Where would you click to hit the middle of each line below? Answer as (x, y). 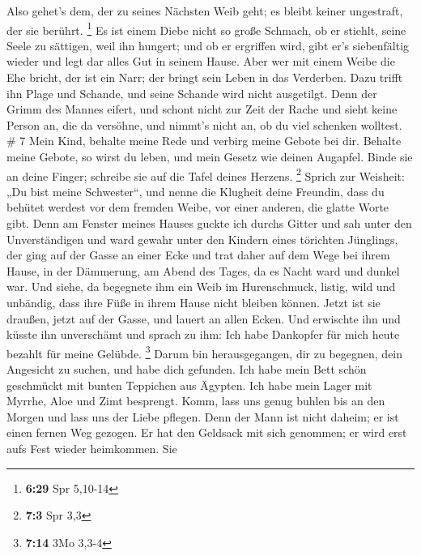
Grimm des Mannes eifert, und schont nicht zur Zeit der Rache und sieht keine (202, 109)
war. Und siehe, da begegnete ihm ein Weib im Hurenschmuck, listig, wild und (201, 287)
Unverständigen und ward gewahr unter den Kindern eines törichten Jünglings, (202, 239)
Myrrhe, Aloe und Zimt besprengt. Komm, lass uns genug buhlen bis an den (196, 401)
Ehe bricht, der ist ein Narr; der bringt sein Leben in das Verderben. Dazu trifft (205, 77)
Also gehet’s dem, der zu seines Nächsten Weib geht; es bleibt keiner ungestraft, (205, 11)
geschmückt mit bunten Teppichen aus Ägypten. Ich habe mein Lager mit (189, 385)
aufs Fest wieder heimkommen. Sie (92, 448)
